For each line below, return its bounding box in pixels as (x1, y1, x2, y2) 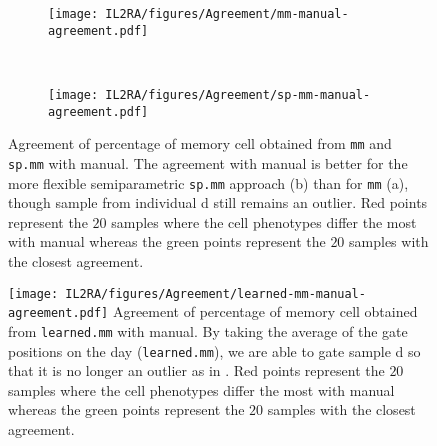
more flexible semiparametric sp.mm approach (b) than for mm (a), (8, 172, 409, 193)
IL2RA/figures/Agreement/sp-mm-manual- (105, 87, 371, 102)
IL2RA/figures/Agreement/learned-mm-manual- (65, 286, 366, 301)
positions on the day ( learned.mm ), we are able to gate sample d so (8, 340, 421, 361)
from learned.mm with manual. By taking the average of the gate (8, 320, 408, 341)
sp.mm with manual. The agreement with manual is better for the (8, 152, 408, 173)
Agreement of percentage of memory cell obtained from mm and (8, 133, 392, 154)
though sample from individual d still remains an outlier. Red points (8, 192, 428, 213)
